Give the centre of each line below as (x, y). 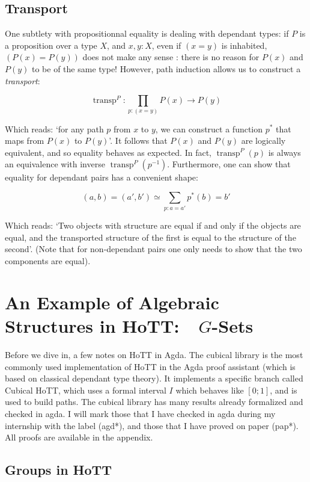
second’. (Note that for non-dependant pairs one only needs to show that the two (153, 249)
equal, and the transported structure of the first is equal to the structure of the (150, 237)
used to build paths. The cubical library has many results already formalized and (154, 402)
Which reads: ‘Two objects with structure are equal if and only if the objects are (153, 225)
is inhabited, (244, 45)
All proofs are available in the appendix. (79, 437)
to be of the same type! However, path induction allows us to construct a (166, 68)
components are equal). (48, 261)
